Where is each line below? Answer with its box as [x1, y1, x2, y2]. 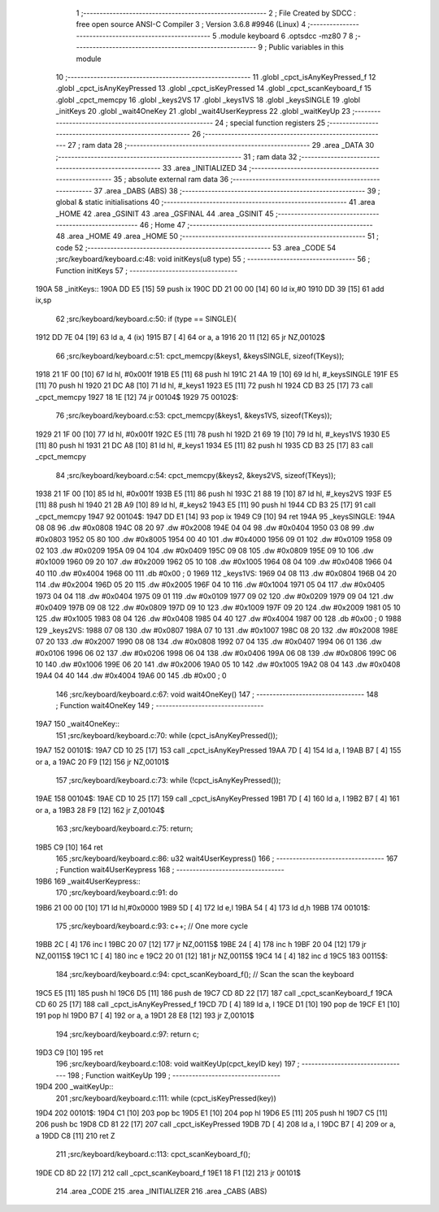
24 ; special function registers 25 [215, 118, 326, 128]
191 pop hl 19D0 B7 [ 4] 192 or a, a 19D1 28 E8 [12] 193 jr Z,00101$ [35, 1010, 255, 1020]
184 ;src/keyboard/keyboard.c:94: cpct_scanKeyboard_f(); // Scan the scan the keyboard [55, 970, 354, 980]
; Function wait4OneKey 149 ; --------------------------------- [55, 701, 264, 710]
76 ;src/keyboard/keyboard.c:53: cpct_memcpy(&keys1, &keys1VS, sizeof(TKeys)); [55, 411, 333, 420]
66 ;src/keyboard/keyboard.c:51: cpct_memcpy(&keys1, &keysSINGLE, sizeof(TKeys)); [55, 350, 345, 361]
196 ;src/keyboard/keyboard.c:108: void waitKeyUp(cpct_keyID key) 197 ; [55, 1059, 300, 1069]
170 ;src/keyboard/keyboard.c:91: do [55, 888, 178, 897]
